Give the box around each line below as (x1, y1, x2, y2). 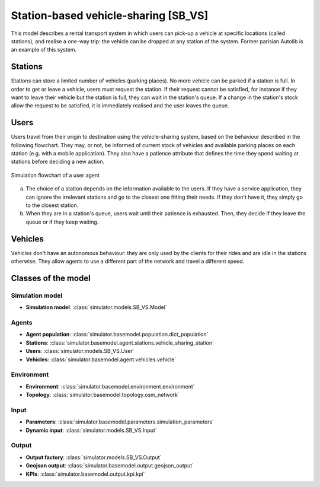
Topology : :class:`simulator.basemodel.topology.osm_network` (25, 391, 180, 399)
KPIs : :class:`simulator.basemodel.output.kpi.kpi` (25, 470, 145, 478)
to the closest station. (25, 202, 79, 209)
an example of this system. (11, 46, 77, 53)
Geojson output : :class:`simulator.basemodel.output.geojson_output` (25, 462, 194, 469)
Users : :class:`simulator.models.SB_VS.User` (25, 348, 135, 355)
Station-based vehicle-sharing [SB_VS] (11, 9, 209, 22)
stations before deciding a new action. (11, 158, 105, 165)
